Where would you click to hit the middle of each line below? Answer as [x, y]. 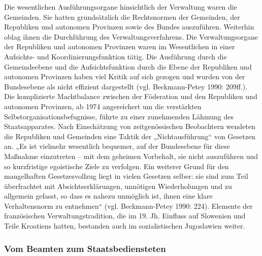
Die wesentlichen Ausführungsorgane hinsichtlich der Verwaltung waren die [121, 7]
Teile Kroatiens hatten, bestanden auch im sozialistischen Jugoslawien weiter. [125, 226]
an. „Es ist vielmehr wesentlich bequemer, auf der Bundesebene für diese [117, 146]
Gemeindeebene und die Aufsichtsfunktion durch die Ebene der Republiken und [128, 66]
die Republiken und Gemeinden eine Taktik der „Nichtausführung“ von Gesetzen [130, 136]
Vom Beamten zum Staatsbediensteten [85, 248]
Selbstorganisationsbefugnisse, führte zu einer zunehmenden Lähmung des [119, 116]
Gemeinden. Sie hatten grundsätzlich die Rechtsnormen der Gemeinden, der [122, 17]
